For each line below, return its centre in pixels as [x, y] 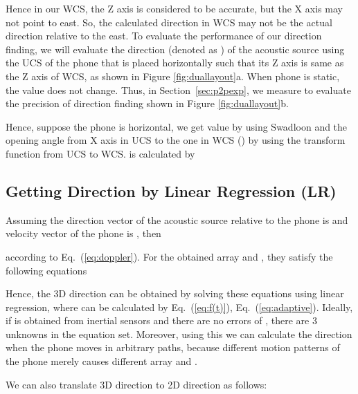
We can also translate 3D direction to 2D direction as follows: [136, 384]
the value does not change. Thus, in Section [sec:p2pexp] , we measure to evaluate [178, 90]
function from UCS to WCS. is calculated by [100, 153]
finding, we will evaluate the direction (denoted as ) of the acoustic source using [175, 49]
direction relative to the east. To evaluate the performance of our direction [164, 36]
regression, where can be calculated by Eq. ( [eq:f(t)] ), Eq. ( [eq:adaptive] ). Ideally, [179, 307]
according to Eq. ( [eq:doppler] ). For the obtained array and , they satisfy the [169, 256]
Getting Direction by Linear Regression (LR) [171, 190]
